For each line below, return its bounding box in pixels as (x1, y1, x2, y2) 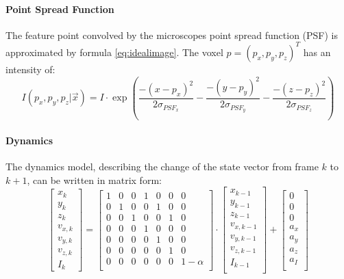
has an (303, 44, 331, 59)
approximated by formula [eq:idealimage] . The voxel (5, 44, 223, 59)
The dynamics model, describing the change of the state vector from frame (5, 159, 319, 174)
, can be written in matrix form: (27, 172, 162, 187)
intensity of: (5, 62, 56, 76)
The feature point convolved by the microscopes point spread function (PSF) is (5, 27, 339, 42)
